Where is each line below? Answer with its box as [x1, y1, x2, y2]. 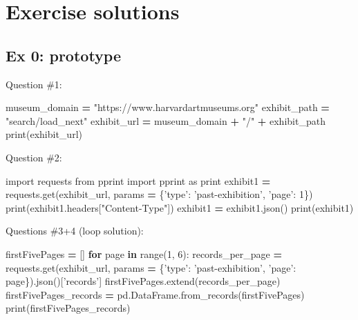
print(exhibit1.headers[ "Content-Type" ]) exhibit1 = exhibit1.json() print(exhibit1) [6, 200, 354, 214]
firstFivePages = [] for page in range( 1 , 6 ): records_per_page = [6, 246, 282, 261]
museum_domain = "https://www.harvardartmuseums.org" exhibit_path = [6, 100, 330, 114]
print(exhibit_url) [6, 127, 82, 141]
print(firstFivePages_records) [6, 301, 131, 315]
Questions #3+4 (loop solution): [6, 223, 144, 238]
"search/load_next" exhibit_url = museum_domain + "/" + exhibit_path [6, 113, 326, 128]
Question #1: [6, 77, 62, 91]
